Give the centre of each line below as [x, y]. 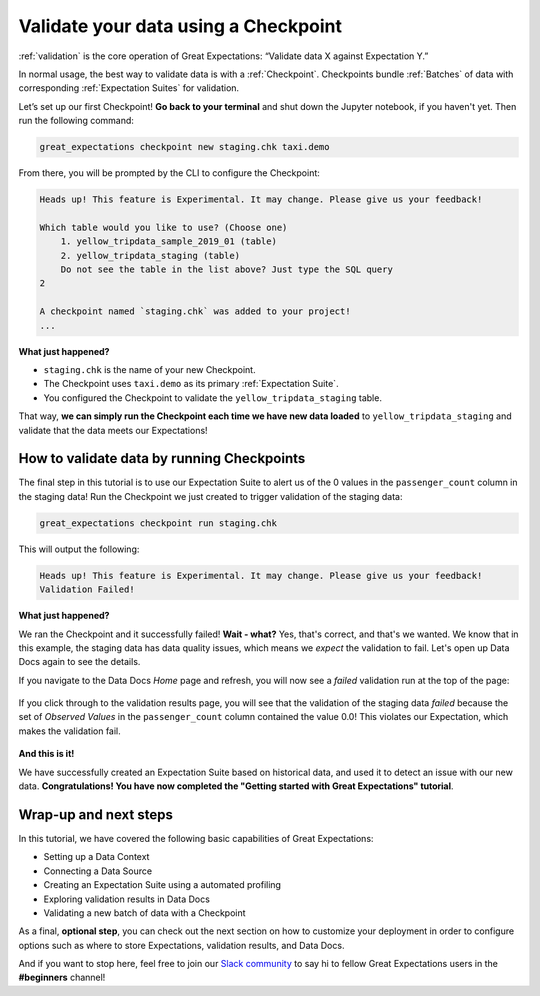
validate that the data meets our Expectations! [113, 430]
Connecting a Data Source [98, 871]
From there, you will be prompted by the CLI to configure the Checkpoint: [169, 173]
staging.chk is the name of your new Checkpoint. [149, 369]
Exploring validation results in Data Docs [126, 899]
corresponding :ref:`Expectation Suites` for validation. [129, 88]
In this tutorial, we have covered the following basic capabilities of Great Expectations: [196, 838]
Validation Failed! [87, 589]
